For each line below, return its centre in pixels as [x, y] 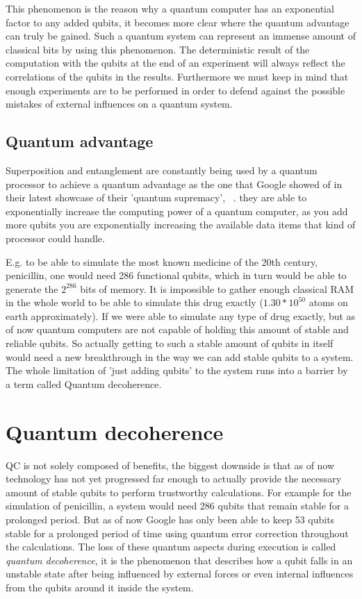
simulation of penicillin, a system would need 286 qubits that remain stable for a [177, 506]
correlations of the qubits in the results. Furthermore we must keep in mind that [177, 76]
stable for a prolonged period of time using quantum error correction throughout [177, 533]
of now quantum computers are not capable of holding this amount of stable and [177, 329]
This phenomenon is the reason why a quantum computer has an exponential [170, 8]
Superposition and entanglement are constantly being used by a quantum [162, 170]
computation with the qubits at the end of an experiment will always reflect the [175, 63]
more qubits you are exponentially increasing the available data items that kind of [181, 225]
